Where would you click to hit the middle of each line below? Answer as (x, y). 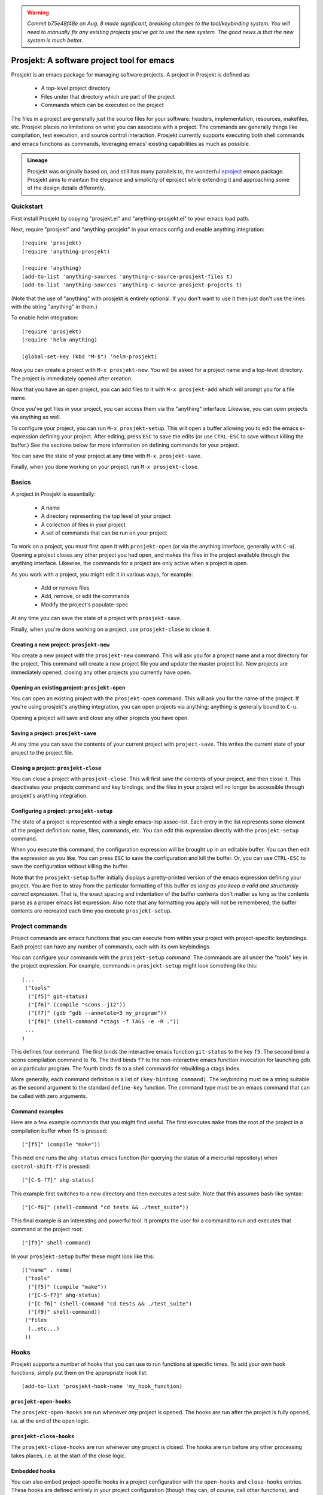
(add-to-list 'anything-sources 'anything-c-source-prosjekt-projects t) (132, 285)
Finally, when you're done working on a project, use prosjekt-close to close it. (111, 629)
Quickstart (27, 206)
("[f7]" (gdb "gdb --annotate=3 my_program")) (97, 1013)
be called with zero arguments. (49, 1096)
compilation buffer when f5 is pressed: (59, 1131)
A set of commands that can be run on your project (104, 533)
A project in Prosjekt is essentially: (53, 494)
